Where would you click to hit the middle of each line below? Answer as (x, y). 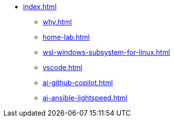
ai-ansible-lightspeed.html (85, 98)
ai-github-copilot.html (78, 83)
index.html (40, 7)
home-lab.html (66, 37)
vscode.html (62, 67)
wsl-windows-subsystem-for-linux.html (106, 52)
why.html (57, 22)
